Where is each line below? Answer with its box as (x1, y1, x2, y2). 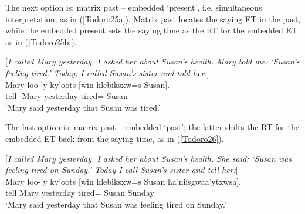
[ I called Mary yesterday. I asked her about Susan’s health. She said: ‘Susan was (5, 152, 292, 164)
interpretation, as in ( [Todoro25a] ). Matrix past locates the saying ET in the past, (5, 12, 301, 25)
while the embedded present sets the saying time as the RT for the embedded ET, (5, 24, 300, 36)
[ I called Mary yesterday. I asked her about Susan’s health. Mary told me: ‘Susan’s (5, 55, 300, 67)
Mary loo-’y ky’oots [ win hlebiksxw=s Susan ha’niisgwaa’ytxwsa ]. (5, 175, 241, 187)
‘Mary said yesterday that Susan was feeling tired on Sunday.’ (5, 198, 226, 210)
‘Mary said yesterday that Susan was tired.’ (5, 101, 161, 113)
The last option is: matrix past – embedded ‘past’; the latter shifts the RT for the (5, 121, 299, 133)
